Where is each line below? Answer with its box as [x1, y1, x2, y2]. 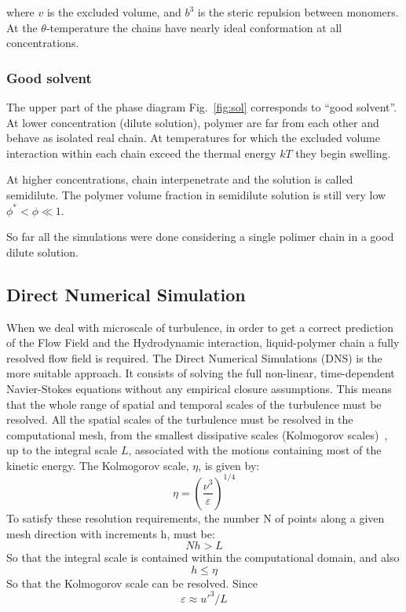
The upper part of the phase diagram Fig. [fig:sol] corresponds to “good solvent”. [6, 99, 397, 115]
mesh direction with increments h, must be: [6, 525, 215, 541]
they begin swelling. [295, 144, 391, 161]
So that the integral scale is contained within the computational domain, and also [6, 549, 400, 566]
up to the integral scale [6, 442, 118, 458]
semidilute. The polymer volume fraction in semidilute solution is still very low [6, 186, 386, 202]
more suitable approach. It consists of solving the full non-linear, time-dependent [6, 365, 395, 381]
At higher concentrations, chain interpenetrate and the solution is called [6, 171, 353, 188]
